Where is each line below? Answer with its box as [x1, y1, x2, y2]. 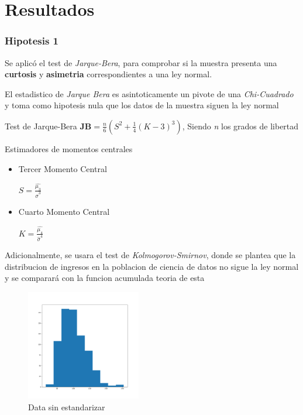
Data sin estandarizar [28, 400, 105, 413]
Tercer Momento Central [18, 162, 107, 174]
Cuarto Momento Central [18, 205, 110, 218]
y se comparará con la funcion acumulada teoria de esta [5, 272, 205, 284]
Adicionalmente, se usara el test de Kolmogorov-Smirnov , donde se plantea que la [5, 249, 296, 261]
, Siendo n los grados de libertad [182, 119, 299, 132]
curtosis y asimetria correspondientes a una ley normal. [5, 68, 212, 80]
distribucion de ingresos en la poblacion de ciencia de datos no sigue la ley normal [5, 260, 299, 272]
